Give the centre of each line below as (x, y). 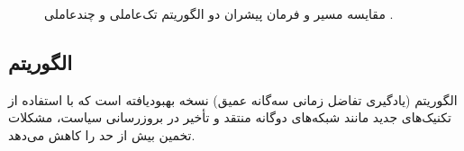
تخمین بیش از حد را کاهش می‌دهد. (102, 134)
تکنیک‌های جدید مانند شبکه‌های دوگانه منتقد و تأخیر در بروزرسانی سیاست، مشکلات (230, 117)
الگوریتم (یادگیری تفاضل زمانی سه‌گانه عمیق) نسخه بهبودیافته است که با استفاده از (233, 99)
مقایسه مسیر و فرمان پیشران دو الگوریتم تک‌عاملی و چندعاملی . (219, 13)
